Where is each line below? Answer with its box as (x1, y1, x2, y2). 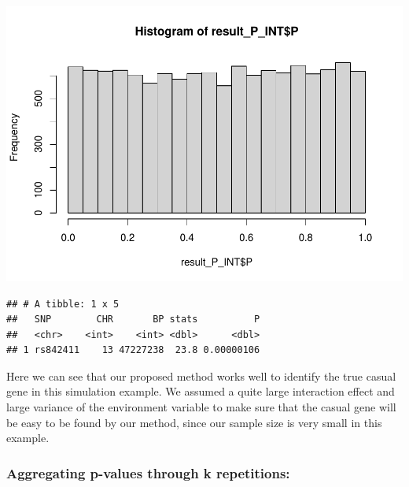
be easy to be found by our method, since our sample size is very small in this (6, 414, 382, 430)
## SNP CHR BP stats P (6, 314, 260, 325)
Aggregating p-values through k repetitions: (6, 463, 290, 482)
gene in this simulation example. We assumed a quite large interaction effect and (6, 383, 395, 400)
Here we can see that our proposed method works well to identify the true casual (6, 367, 396, 384)
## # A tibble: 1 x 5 (6, 298, 120, 310)
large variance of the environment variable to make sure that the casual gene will (6, 399, 396, 415)
